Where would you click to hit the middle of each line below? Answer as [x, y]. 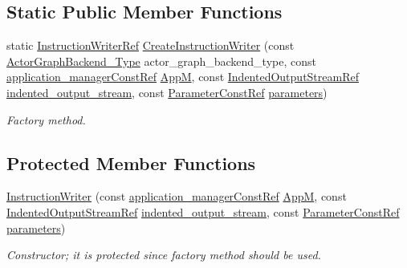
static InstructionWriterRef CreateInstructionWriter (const [151, 45]
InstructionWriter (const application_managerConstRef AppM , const [177, 196]
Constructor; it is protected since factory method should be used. [164, 255]
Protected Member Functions [131, 162]
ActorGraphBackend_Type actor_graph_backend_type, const [161, 61]
